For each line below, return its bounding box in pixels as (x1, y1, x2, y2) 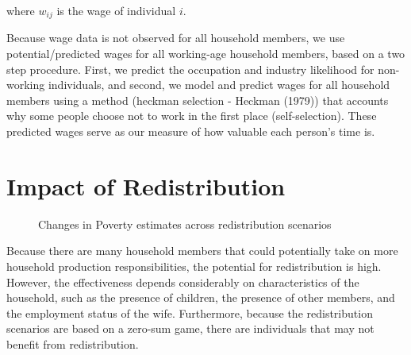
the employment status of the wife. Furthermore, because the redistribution (6, 304, 373, 321)
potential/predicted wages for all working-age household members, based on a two (6, 45, 405, 62)
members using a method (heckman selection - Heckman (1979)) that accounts (6, 91, 389, 108)
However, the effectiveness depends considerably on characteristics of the (6, 273, 359, 290)
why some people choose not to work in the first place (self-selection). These (6, 107, 377, 124)
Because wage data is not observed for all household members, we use (6, 29, 345, 46)
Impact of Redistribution (6, 169, 286, 202)
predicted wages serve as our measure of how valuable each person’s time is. (6, 123, 375, 140)
